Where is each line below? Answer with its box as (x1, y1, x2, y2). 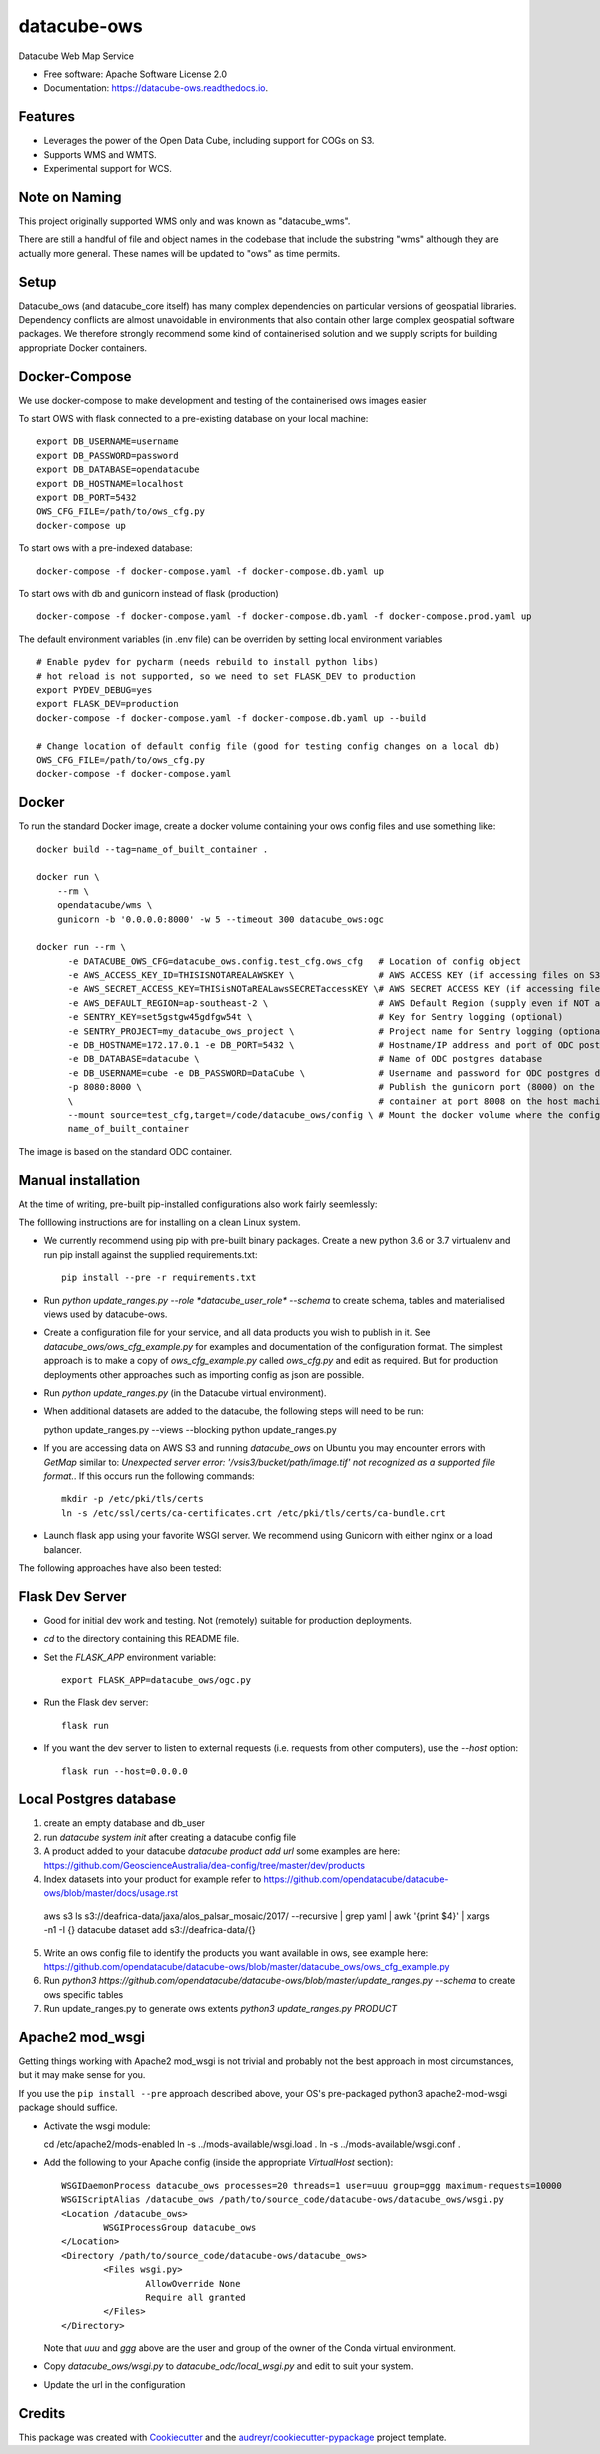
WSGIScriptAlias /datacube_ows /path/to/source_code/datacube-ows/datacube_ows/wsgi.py (61, 2194, 505, 2205)
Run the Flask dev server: (43, 1696, 149, 1709)
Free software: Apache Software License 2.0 (43, 68, 228, 80)
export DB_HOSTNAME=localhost (36, 478, 185, 489)
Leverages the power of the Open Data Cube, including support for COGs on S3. (43, 135, 375, 147)
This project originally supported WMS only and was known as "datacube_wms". (18, 215, 351, 227)
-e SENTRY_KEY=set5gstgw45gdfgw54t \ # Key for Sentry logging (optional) (67, 1011, 564, 1023)
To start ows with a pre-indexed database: (18, 542, 193, 554)
